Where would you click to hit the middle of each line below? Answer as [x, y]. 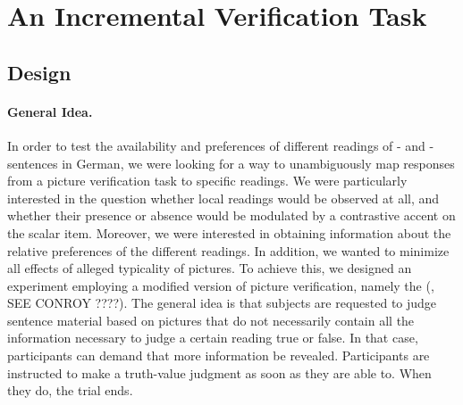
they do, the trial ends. [70, 390]
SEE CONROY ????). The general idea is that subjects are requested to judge [222, 303]
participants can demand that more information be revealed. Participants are [219, 355]
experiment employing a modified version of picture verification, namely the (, [221, 285]
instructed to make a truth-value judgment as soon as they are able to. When [219, 372]
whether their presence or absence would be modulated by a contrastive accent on [231, 215]
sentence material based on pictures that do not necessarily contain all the [211, 320]
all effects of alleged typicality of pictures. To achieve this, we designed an [210, 268]
